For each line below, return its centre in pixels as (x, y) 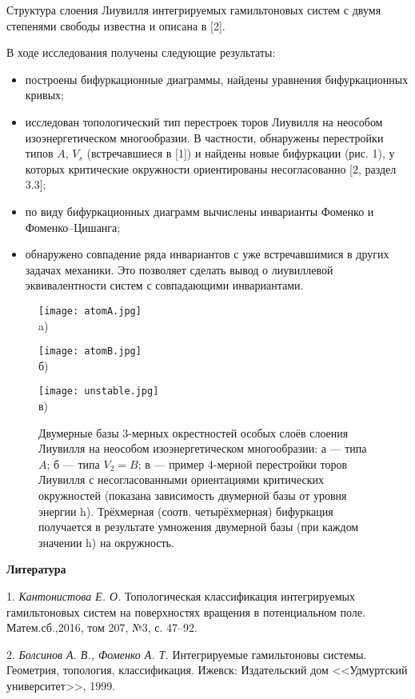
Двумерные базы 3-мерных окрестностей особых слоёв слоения (194, 432)
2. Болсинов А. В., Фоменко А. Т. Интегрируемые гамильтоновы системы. (187, 654)
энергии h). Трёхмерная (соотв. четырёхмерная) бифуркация (186, 511)
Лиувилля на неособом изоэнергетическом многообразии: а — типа (203, 448)
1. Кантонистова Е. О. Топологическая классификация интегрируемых (181, 596)
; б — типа (73, 463)
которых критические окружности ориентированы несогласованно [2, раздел (211, 168)
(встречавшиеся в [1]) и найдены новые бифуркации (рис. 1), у (241, 153)
